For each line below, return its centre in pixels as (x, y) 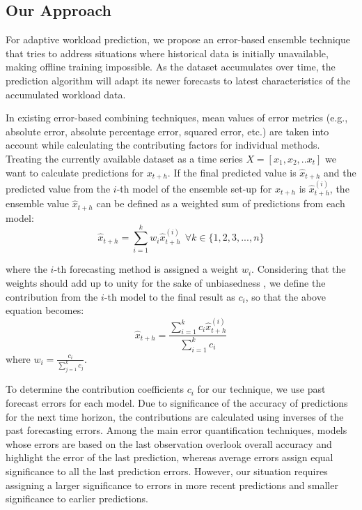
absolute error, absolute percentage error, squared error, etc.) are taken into (167, 131)
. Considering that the (299, 269)
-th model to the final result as (170, 296)
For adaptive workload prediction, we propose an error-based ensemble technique (178, 39)
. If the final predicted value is (232, 172)
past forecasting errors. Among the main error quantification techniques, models (176, 430)
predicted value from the (58, 188)
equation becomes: (45, 310)
